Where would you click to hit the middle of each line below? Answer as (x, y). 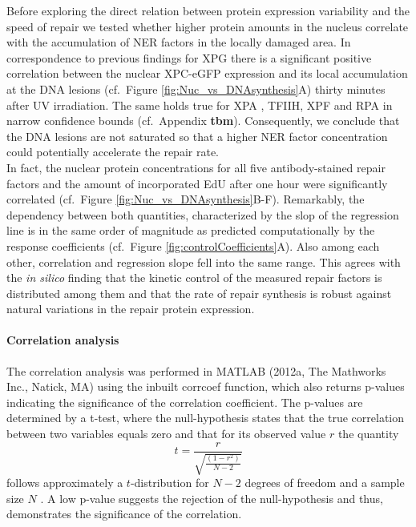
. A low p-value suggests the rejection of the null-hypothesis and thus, (212, 498)
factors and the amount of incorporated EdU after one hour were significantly (197, 183)
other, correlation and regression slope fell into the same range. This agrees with (204, 261)
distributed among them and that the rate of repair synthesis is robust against (199, 293)
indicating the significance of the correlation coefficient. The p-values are (185, 402)
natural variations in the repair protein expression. (131, 309)
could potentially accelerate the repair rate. (113, 152)
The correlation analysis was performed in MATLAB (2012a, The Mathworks (196, 370)
